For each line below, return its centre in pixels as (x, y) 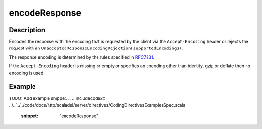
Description (27, 30)
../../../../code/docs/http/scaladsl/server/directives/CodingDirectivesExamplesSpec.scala (97, 105)
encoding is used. (27, 73)
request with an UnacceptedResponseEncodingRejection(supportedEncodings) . (96, 48)
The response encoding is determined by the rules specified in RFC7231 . (82, 57)
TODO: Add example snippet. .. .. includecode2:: (57, 98)
